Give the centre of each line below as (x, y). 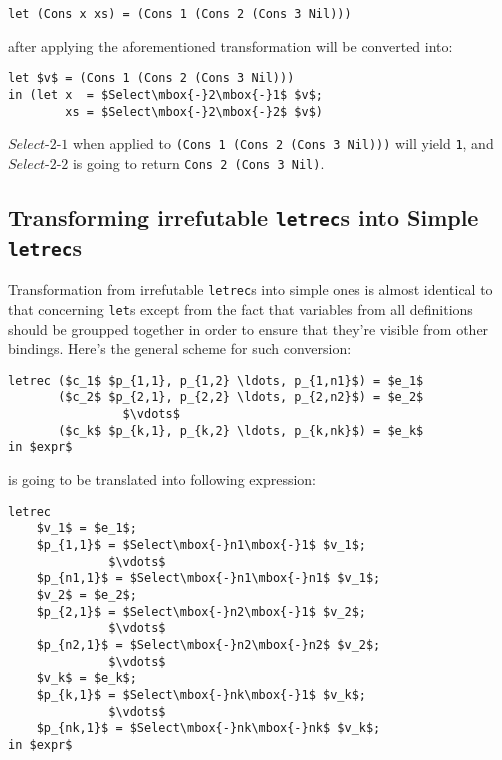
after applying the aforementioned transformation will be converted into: (230, 45)
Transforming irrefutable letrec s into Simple (243, 216)
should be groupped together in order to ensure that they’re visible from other (248, 328)
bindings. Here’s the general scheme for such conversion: (180, 348)
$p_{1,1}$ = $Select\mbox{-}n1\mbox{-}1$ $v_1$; (201, 544)
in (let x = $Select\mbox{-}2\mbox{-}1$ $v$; (165, 94)
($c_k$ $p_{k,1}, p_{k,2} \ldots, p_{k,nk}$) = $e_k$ (241, 430)
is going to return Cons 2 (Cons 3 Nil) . (198, 162)
